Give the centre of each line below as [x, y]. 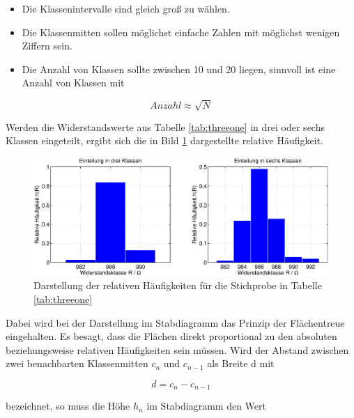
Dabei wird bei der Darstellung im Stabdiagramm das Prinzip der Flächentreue [175, 322]
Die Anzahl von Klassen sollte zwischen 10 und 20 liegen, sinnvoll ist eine [179, 69]
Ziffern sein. [47, 46]
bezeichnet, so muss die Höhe [68, 406]
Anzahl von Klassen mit [73, 83]
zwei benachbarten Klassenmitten [77, 363]
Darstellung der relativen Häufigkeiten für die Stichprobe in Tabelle [178, 285]
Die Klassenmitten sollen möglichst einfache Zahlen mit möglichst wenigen [181, 32]
